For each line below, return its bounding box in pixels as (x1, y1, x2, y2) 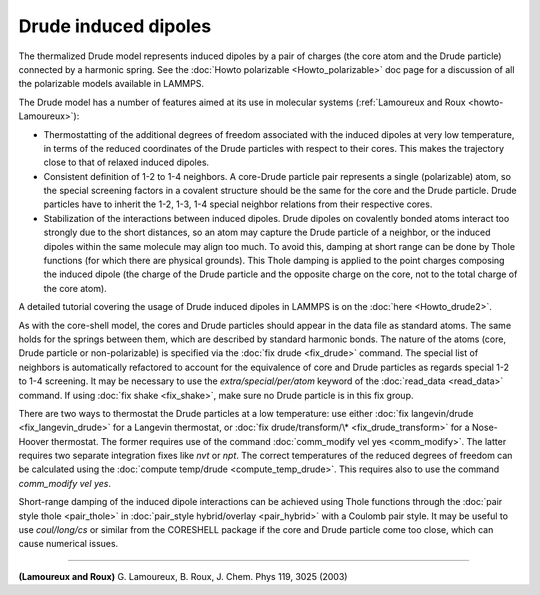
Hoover (18, 435, 49, 447)
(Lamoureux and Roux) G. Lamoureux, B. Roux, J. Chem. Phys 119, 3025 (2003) (18, 570, 348, 582)
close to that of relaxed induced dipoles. (43, 156, 210, 169)
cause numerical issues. (18, 538, 119, 550)
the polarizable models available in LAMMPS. (18, 78, 205, 90)
